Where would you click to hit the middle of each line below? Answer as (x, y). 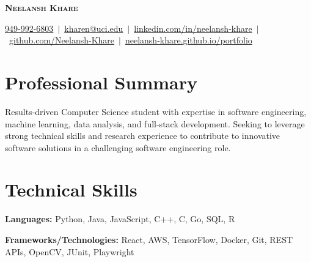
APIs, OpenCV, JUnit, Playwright (70, 251)
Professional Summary (101, 82)
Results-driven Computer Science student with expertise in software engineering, (156, 111)
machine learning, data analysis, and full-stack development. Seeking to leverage (155, 123)
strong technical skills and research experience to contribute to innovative (143, 136)
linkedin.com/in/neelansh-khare (193, 28)
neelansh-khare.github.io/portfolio (188, 40)
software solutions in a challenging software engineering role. (118, 147)
